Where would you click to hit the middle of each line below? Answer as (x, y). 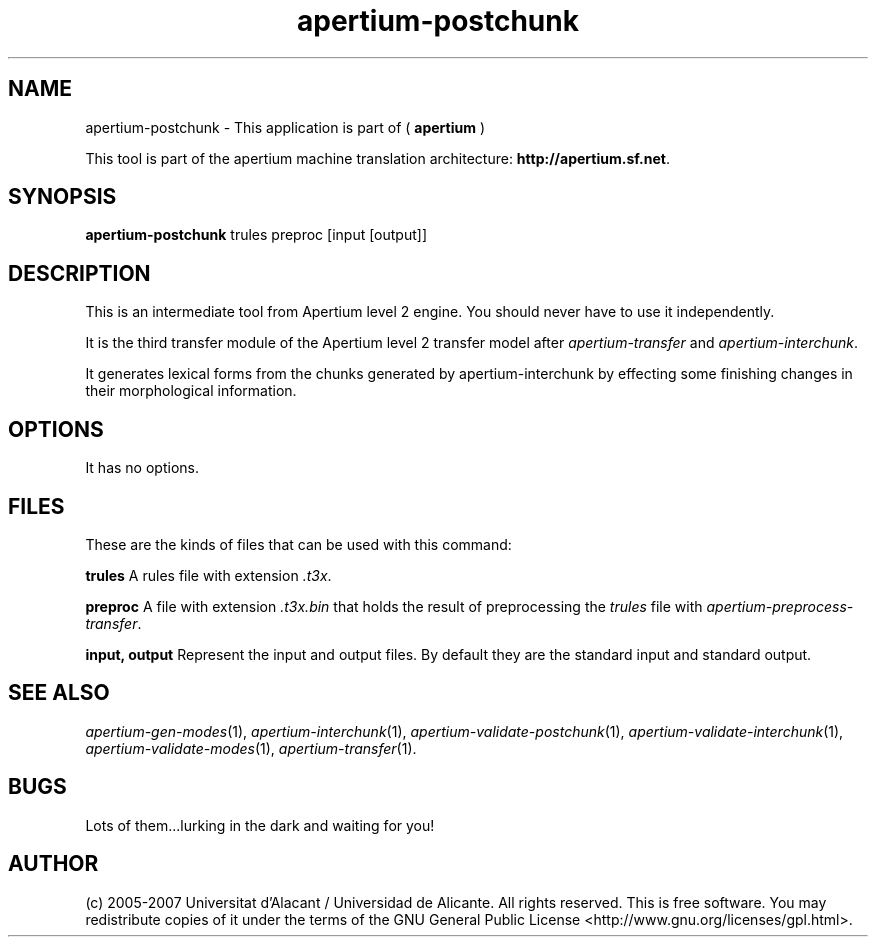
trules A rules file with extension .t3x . (208, 575)
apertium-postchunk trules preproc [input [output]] (256, 235)
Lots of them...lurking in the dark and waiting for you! (260, 825)
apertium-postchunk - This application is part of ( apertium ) (285, 127)
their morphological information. (191, 391)
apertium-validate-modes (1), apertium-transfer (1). (251, 748)
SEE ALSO (59, 693)
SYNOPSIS (62, 197)
